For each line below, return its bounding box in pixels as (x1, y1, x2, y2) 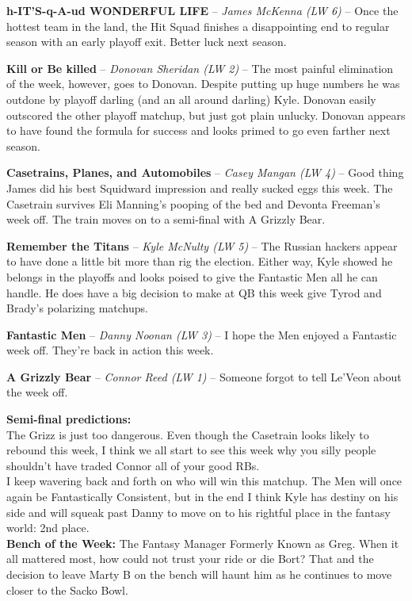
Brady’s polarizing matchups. (6, 300, 148, 316)
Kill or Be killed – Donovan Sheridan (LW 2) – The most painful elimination (6, 59, 394, 76)
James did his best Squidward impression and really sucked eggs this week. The (6, 179, 393, 196)
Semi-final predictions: (6, 411, 132, 427)
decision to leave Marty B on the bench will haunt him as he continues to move (6, 566, 392, 582)
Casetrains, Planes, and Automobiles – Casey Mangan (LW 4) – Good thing (6, 164, 404, 181)
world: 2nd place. (6, 519, 90, 536)
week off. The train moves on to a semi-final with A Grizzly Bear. (6, 211, 326, 228)
